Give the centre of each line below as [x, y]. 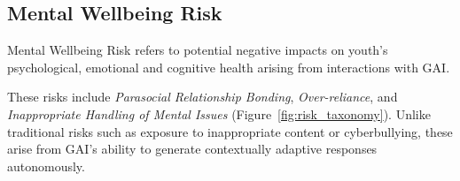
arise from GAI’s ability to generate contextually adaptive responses [192, 149]
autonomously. [46, 166]
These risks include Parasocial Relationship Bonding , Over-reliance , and [203, 97]
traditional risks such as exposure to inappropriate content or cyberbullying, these [230, 131]
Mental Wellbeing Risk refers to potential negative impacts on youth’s [198, 50]
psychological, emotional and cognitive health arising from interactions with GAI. [229, 67]
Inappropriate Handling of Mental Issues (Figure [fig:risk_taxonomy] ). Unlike [219, 113]
